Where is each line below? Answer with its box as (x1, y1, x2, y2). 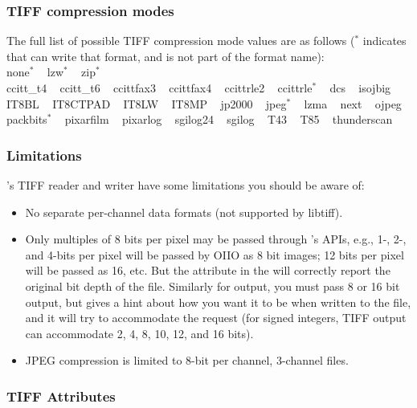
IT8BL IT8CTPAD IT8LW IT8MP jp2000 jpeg (6, 95, 287, 112)
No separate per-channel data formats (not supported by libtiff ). (25, 203, 343, 220)
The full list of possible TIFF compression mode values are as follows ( (6, 32, 355, 49)
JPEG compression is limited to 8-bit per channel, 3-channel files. (25, 352, 349, 369)
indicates (362, 32, 407, 49)
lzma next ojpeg (304, 95, 402, 112)
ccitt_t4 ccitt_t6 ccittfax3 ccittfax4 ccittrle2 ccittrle (6, 80, 313, 96)
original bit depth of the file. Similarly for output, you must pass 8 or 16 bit (25, 277, 400, 294)
